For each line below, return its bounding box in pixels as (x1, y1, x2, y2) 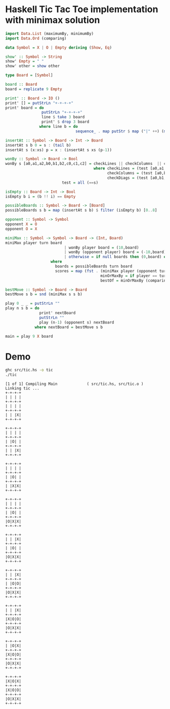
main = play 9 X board (5, 334, 53, 339)
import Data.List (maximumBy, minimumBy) (5, 31, 94, 36)
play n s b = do (5, 306, 39, 311)
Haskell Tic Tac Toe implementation (5, 4, 158, 15)
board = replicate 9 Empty (5, 86, 62, 92)
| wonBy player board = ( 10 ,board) (64, 245, 139, 250)
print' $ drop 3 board (41, 119, 90, 125)
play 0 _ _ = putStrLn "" (5, 301, 60, 306)
